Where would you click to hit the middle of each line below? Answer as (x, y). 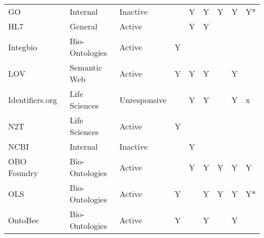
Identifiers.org (33, 99)
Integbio (23, 47)
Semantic (86, 67)
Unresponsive (143, 99)
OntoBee (24, 220)
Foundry (23, 173)
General (84, 26)
